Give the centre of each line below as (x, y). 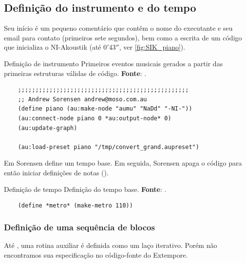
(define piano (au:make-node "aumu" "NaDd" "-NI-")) (105, 109)
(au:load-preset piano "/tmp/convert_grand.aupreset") (108, 147)
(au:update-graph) (47, 128)
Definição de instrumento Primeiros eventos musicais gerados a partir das (114, 63)
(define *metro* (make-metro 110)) (75, 206)
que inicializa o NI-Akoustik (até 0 (56, 47)
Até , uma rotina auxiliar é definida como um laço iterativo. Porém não (111, 245)
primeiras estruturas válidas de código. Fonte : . (75, 73)
